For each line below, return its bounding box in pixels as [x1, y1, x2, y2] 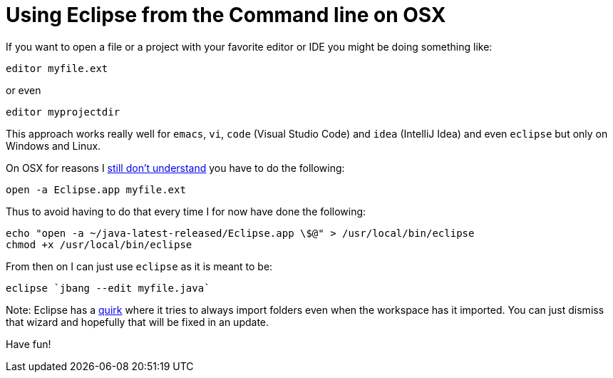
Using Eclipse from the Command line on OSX [6, 3, 446, 27]
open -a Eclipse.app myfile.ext [6, 183, 186, 195]
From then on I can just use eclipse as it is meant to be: [6, 260, 273, 272]
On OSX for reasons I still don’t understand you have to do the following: [6, 161, 345, 174]
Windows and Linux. [6, 139, 101, 152]
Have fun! [6, 337, 51, 350]
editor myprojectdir [6, 106, 120, 118]
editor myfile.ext [6, 62, 108, 74]
